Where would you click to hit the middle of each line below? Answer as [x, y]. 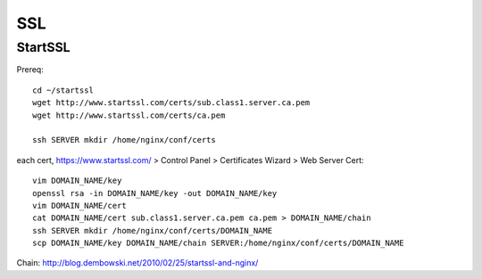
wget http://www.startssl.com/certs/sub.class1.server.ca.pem [171, 103]
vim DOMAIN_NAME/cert [79, 205]
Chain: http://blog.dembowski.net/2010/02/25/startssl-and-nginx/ [137, 263]
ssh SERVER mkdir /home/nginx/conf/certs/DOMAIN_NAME [152, 230]
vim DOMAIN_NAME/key [77, 181]
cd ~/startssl [63, 90]
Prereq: [30, 70]
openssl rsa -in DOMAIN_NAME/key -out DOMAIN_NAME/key [155, 193]
